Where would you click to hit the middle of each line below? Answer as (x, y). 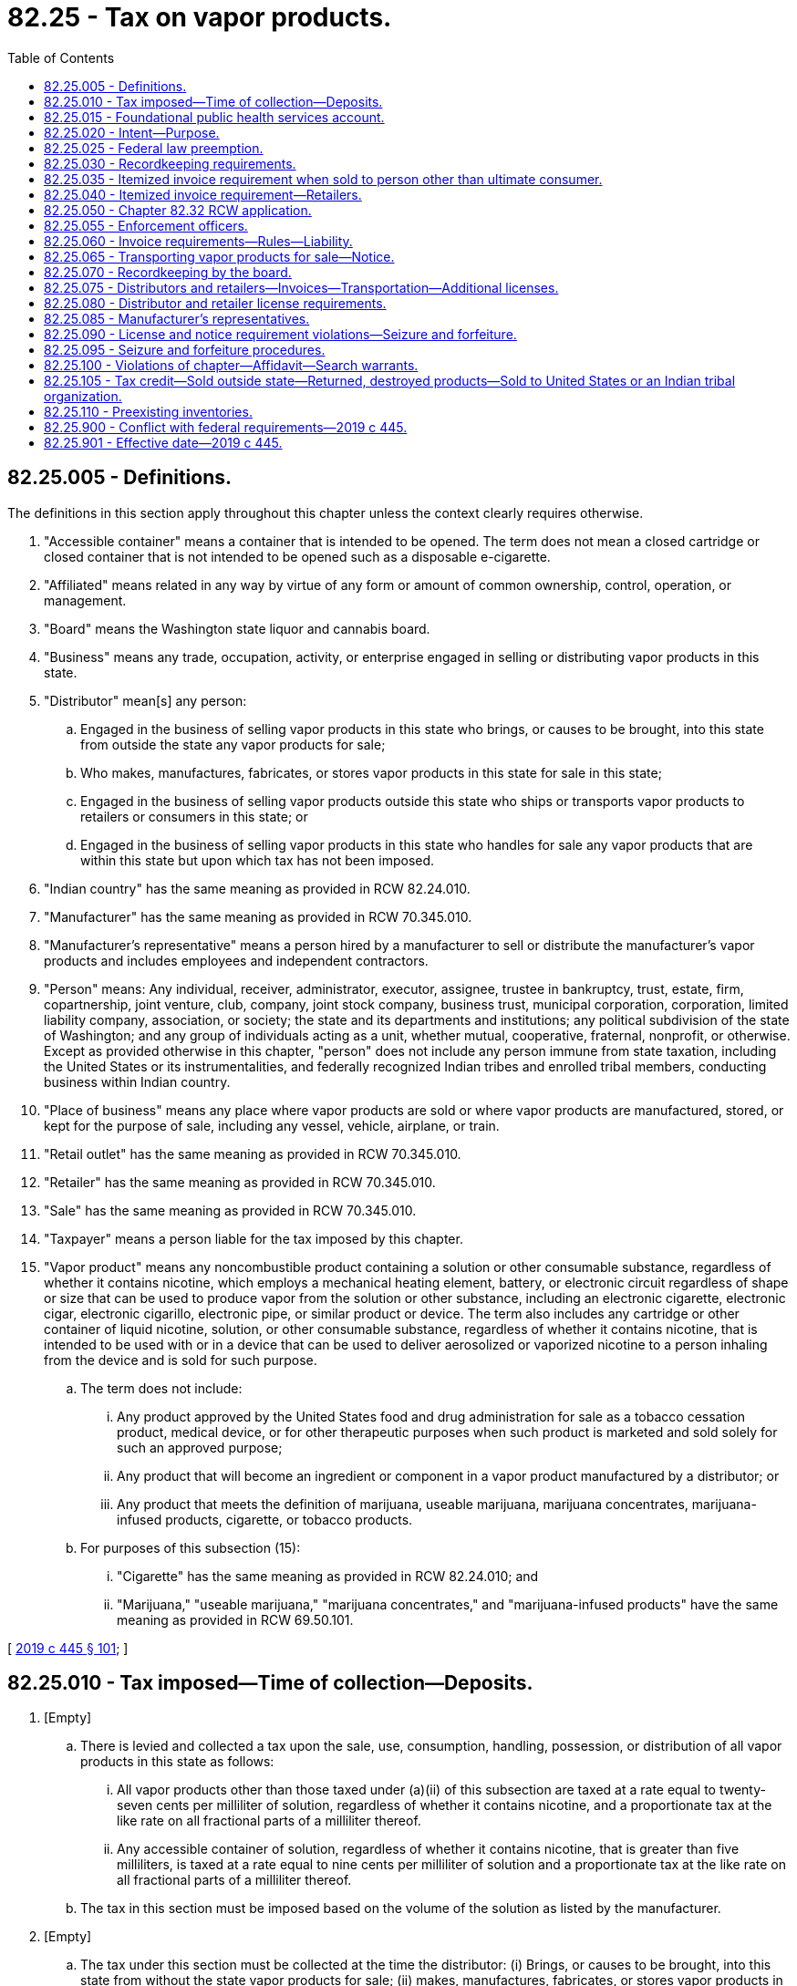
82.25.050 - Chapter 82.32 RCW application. (178, 210)
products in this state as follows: (177, 1762)
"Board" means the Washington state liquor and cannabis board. (237, 628)
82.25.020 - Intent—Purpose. (132, 132)
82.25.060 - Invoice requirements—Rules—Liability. (198, 241)
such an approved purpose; (200, 1447)
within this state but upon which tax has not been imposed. (258, 860)
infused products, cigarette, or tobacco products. (265, 1519)
